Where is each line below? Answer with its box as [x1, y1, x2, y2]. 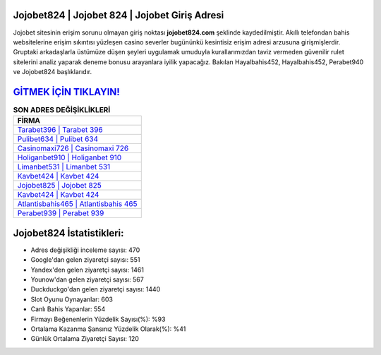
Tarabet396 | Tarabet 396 [17, 125, 104, 135]
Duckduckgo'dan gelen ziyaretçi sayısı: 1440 [30, 285, 161, 294]
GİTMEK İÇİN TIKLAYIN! [13, 85, 120, 98]
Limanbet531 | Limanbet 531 [17, 162, 111, 172]
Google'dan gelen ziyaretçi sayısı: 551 [30, 255, 140, 264]
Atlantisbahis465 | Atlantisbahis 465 [17, 199, 138, 209]
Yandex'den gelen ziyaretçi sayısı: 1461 [30, 265, 145, 274]
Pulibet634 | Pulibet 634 [17, 134, 99, 144]
